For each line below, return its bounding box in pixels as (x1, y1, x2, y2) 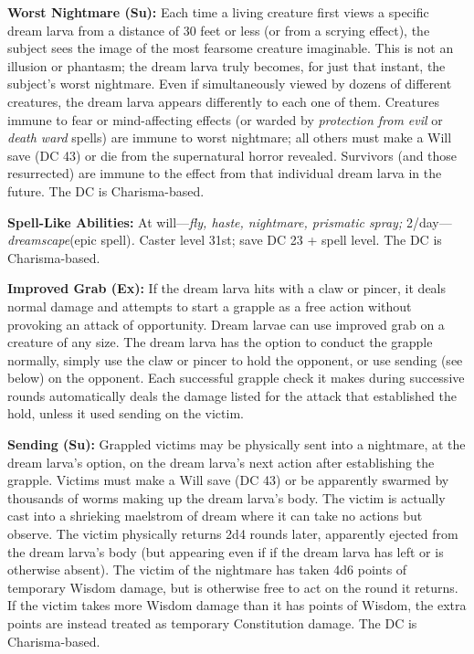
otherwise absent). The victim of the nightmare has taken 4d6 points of (7, 560, 407, 579)
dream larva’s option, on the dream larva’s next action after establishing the (7, 452, 435, 471)
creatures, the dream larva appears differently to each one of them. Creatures (7, 91, 440, 111)
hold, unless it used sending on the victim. (7, 404, 244, 423)
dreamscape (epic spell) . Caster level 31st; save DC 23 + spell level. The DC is (7, 230, 442, 249)
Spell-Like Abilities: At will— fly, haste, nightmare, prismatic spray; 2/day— (7, 212, 452, 231)
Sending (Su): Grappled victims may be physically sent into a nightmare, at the (7, 435, 466, 454)
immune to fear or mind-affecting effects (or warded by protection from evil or (7, 110, 443, 129)
